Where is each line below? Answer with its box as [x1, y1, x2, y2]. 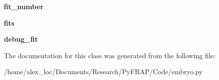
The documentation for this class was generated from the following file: [4, 50, 216, 60]
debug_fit [4, 34, 38, 44]
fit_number [4, 1, 44, 11]
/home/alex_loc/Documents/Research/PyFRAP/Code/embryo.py [4, 66, 203, 77]
